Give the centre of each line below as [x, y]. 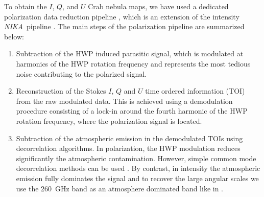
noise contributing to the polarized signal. [81, 73]
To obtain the [26, 6]
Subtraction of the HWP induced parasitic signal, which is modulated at [130, 53]
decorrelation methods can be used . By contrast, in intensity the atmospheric [138, 168]
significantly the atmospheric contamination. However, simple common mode [136, 158]
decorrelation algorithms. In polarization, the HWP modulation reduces [128, 148]
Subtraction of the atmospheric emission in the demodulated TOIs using [129, 138]
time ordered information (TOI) [195, 91]
